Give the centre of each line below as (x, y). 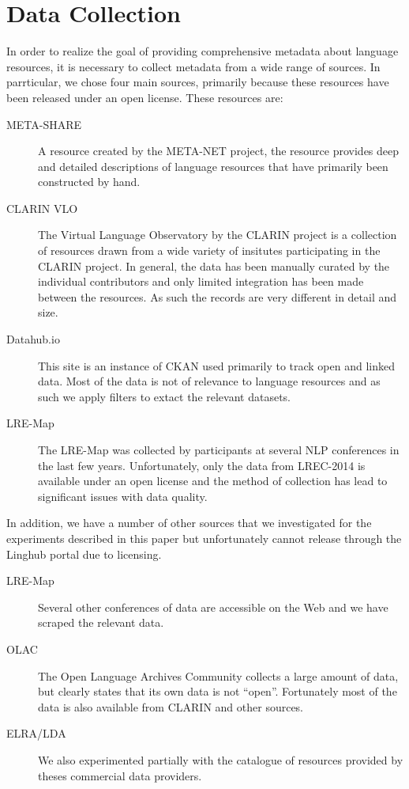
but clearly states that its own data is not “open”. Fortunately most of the (218, 691)
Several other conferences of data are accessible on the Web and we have (213, 607)
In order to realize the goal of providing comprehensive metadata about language (203, 51)
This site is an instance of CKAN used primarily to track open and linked (217, 365)
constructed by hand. (89, 182)
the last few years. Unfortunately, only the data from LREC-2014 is (202, 465)
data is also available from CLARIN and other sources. (171, 706)
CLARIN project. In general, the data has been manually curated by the (214, 266)
